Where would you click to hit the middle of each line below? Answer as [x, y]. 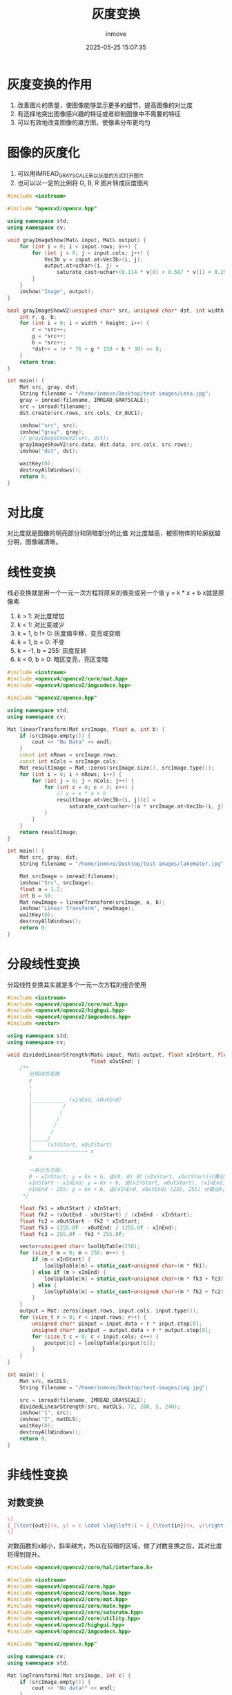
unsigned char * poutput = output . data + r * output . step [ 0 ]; [122, 1330]
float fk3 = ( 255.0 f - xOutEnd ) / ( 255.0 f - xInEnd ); [98, 1228]
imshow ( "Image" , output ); [57, 291]
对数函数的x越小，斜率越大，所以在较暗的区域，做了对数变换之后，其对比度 [115, 1546]
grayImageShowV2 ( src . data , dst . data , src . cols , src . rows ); [106, 445]
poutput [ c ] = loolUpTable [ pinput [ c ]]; [100, 1343]
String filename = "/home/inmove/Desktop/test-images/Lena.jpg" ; [116, 394]
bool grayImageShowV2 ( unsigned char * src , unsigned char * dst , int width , [117, 311]
